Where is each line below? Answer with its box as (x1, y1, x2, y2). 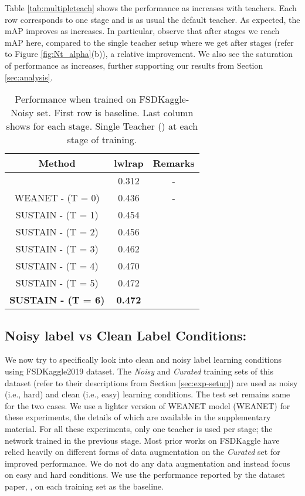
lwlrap (114, 156, 144, 170)
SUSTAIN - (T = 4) (15, 259, 99, 273)
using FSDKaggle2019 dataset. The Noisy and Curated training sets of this (5, 365, 273, 377)
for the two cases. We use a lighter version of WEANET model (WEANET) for (5, 399, 290, 411)
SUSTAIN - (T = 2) (15, 225, 99, 239)
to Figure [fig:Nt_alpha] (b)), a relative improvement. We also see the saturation (5, 48, 293, 60)
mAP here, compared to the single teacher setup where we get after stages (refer (5, 36, 294, 48)
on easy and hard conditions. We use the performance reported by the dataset (5, 468, 286, 481)
